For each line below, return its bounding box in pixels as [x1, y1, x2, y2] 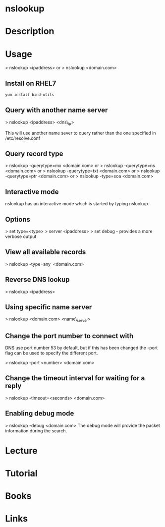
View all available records [5, 248, 86, 256]
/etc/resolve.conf [5, 135, 41, 141]
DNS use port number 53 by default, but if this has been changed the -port [5, 345, 158, 351]
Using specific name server [5, 303, 92, 311]
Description [5, 26, 55, 37]
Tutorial [5, 468, 38, 479]
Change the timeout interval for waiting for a [5, 374, 145, 382]
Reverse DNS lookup [5, 276, 70, 284]
